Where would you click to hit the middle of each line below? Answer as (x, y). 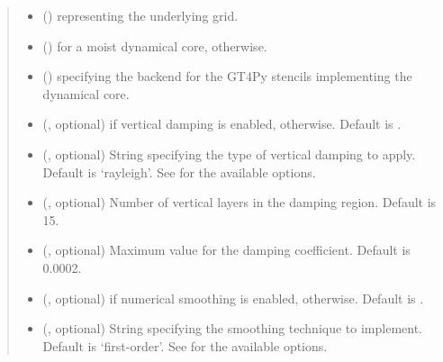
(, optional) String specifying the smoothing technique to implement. (232, 328)
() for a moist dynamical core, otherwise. (155, 45)
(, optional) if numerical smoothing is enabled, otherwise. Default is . (233, 298)
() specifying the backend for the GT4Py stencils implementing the (227, 76)
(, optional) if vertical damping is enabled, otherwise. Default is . (222, 124)
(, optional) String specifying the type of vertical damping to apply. (229, 154)
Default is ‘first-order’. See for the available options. (185, 345)
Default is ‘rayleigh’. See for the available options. (179, 172)
